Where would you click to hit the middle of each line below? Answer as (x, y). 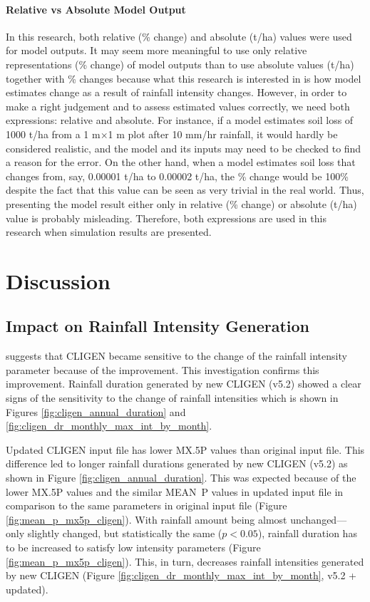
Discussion (58, 280)
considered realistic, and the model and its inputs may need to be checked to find (184, 148)
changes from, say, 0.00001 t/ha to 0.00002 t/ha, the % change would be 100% (177, 176)
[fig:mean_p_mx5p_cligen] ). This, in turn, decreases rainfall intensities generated (185, 561)
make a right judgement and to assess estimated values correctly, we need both (178, 106)
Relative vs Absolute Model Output (96, 9)
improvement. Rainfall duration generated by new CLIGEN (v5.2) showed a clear (184, 384)
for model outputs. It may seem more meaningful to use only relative (156, 50)
